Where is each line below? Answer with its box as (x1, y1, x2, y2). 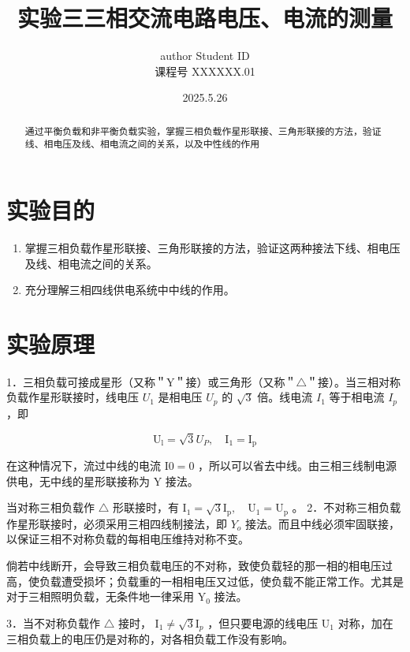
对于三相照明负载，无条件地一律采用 (6, 588, 194, 605)
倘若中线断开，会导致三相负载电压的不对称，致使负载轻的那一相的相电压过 (6, 557, 393, 573)
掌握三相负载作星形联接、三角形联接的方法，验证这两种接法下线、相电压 (24, 239, 401, 255)
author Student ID (160, 47, 250, 64)
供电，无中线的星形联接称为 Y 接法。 (6, 472, 199, 489)
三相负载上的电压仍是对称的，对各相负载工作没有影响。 (6, 631, 293, 647)
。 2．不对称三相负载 (292, 499, 401, 516)
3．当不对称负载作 (6, 614, 100, 631)
